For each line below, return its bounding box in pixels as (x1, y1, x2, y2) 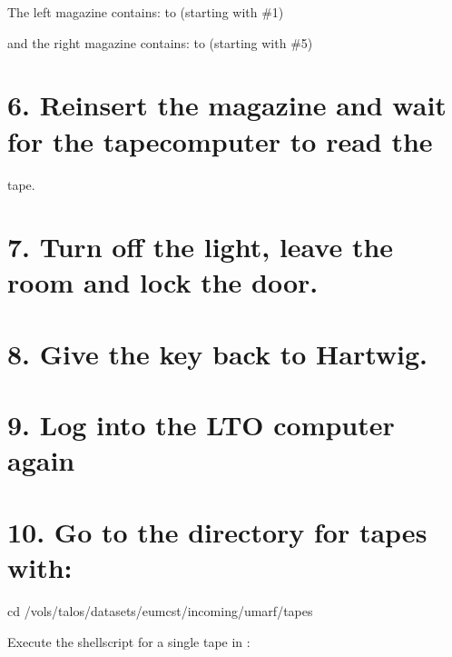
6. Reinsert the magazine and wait (7, 86, 447, 124)
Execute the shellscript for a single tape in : (7, 632, 251, 651)
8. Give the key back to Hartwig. (7, 334, 428, 372)
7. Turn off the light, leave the (7, 228, 394, 265)
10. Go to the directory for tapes (7, 513, 427, 550)
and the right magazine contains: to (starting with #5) (7, 33, 313, 52)
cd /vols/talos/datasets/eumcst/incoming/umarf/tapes (7, 601, 313, 620)
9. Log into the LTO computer (7, 406, 395, 443)
